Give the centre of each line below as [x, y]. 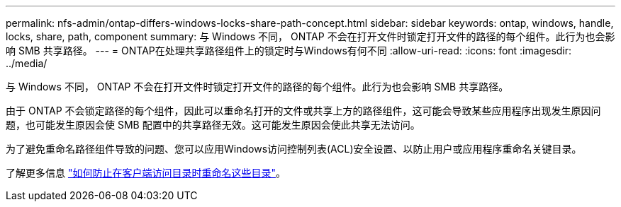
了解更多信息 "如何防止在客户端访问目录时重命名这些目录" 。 [146, 173]
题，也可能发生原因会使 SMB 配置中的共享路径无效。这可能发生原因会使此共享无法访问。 [213, 125]
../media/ [27, 63]
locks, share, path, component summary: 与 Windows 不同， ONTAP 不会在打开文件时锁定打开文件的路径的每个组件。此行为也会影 [310, 36]
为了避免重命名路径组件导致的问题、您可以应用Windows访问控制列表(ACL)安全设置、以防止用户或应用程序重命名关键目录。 [294, 149]
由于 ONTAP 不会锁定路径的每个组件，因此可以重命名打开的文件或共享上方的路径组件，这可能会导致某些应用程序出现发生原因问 [303, 111]
